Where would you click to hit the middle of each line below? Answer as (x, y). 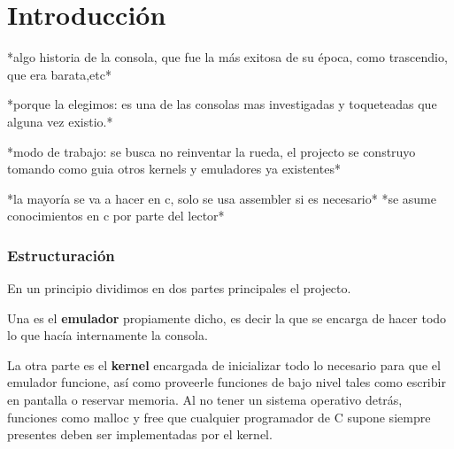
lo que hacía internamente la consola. (108, 335)
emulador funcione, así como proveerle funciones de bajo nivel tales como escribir (227, 382)
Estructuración (61, 255)
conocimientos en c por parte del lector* (116, 216)
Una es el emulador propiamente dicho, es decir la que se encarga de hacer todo (227, 317)
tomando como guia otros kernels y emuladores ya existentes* (174, 169)
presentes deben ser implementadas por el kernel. (140, 434)
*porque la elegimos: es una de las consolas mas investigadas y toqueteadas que (222, 104)
